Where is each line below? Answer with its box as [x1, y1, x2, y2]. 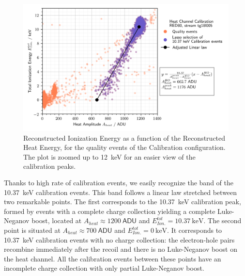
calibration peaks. [23, 161, 76, 171]
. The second [203, 215, 242, 226]
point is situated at [4, 225, 61, 235]
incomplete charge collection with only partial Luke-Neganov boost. [4, 263, 204, 273]
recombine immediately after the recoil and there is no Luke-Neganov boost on [4, 244, 237, 254]
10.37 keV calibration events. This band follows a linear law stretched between [4, 187, 237, 197]
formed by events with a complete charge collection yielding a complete [4, 206, 215, 216]
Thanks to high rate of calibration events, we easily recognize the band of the [4, 178, 233, 188]
